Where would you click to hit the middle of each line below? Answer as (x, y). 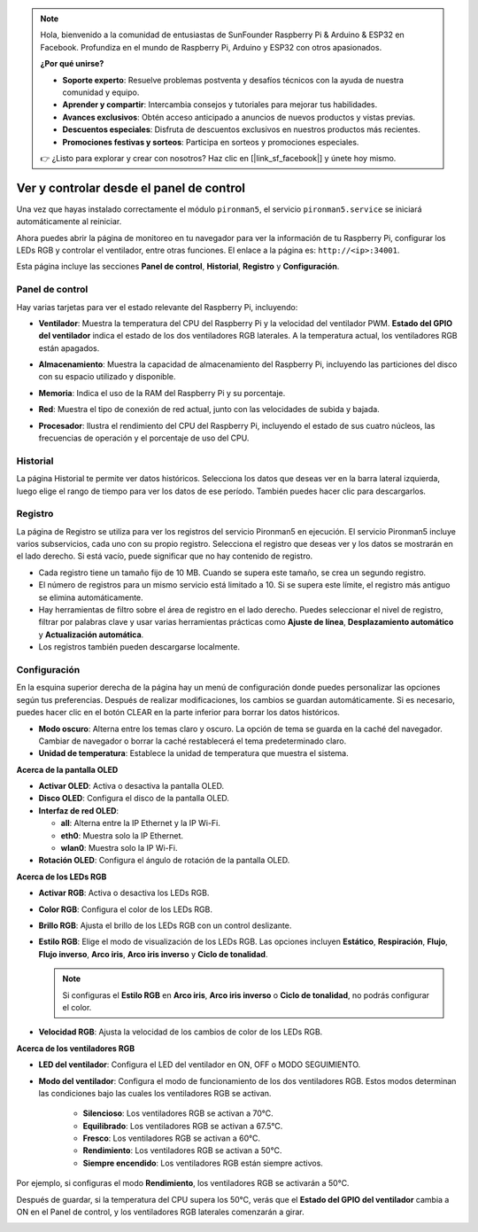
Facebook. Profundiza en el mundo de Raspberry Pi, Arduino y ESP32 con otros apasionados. (211, 47)
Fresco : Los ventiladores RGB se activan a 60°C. (172, 1138)
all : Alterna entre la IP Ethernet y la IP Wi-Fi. (140, 823)
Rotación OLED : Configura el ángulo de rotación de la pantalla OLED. (164, 861)
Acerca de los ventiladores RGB (76, 1048)
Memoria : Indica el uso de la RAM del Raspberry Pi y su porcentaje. (162, 393)
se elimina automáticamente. (91, 597)
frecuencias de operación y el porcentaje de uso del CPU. (144, 438)
